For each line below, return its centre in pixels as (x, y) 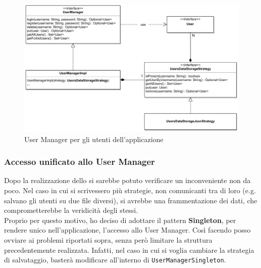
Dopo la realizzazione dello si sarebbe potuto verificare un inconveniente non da (127, 180)
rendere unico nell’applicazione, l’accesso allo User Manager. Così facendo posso (127, 230)
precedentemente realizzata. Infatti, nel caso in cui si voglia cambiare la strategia (129, 250)
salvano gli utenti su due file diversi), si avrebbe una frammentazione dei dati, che (131, 200)
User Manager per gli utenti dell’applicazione (94, 139)
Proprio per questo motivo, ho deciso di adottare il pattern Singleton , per (120, 220)
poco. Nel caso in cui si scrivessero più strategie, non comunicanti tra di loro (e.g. (130, 190)
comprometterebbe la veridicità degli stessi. (71, 210)
